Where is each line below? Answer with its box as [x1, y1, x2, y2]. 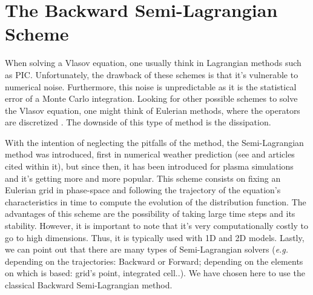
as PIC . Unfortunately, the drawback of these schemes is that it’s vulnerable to [5, 68, 298, 81]
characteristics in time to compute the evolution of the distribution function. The [5, 195, 306, 208]
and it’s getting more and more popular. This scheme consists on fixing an [5, 171, 281, 184]
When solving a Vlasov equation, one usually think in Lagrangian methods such [5, 56, 301, 69]
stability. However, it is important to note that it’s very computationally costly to [5, 219, 308, 232]
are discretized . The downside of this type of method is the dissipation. [5, 116, 271, 128]
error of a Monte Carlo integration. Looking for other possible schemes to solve [5, 92, 298, 105]
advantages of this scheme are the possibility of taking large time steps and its [5, 207, 295, 220]
